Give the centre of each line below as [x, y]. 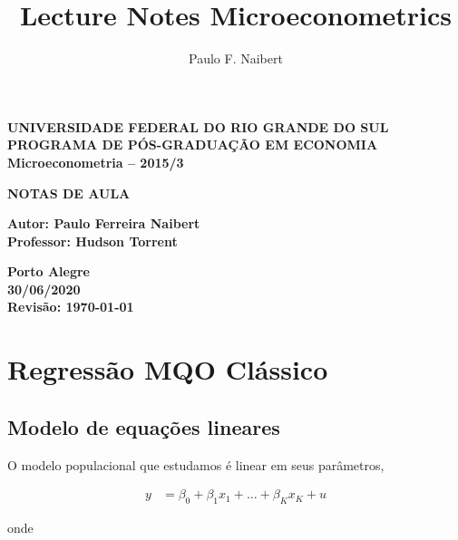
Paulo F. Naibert [236, 58]
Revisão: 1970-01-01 [71, 307]
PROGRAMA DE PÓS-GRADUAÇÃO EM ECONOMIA [193, 145]
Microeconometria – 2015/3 [96, 162]
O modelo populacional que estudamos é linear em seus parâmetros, [196, 464]
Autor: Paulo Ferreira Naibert [104, 223]
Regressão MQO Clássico [168, 369]
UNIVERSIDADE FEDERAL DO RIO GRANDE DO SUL [198, 126]
